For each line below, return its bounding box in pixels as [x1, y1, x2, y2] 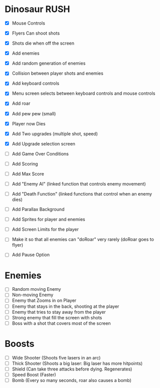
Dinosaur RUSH [5, 4, 70, 15]
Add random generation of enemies [12, 60, 86, 66]
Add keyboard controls [12, 80, 60, 86]
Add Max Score [12, 170, 45, 176]
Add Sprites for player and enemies [12, 217, 86, 223]
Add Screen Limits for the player [12, 227, 79, 233]
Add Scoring [12, 160, 38, 166]
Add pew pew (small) [12, 110, 56, 116]
